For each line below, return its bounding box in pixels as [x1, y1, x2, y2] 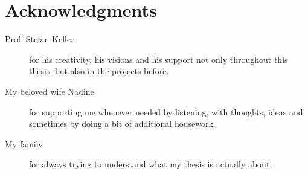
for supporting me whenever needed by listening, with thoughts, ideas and [29, 105, 303, 118]
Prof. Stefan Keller [5, 33, 74, 45]
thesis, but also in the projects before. [29, 65, 169, 77]
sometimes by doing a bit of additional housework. [29, 117, 216, 130]
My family [5, 137, 43, 150]
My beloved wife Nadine [5, 85, 94, 97]
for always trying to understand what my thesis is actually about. [29, 158, 272, 170]
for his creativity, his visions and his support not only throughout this [29, 53, 288, 65]
